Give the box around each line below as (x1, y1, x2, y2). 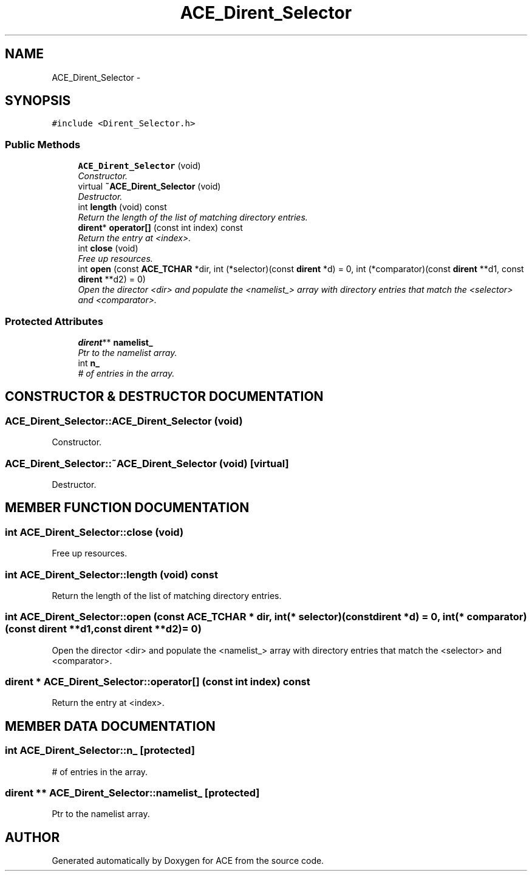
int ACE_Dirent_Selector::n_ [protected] (5, 744, 195, 757)
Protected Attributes (5, 315, 103, 327)
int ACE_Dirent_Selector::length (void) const (5, 568, 218, 581)
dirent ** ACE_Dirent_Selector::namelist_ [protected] (5, 786, 260, 799)
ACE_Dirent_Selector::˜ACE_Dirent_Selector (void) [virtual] (5, 457, 289, 470)
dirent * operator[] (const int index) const (78, 222, 243, 233)
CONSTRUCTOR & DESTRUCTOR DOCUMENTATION (5, 389, 324, 405)
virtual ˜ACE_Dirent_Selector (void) (78, 181, 221, 192)
